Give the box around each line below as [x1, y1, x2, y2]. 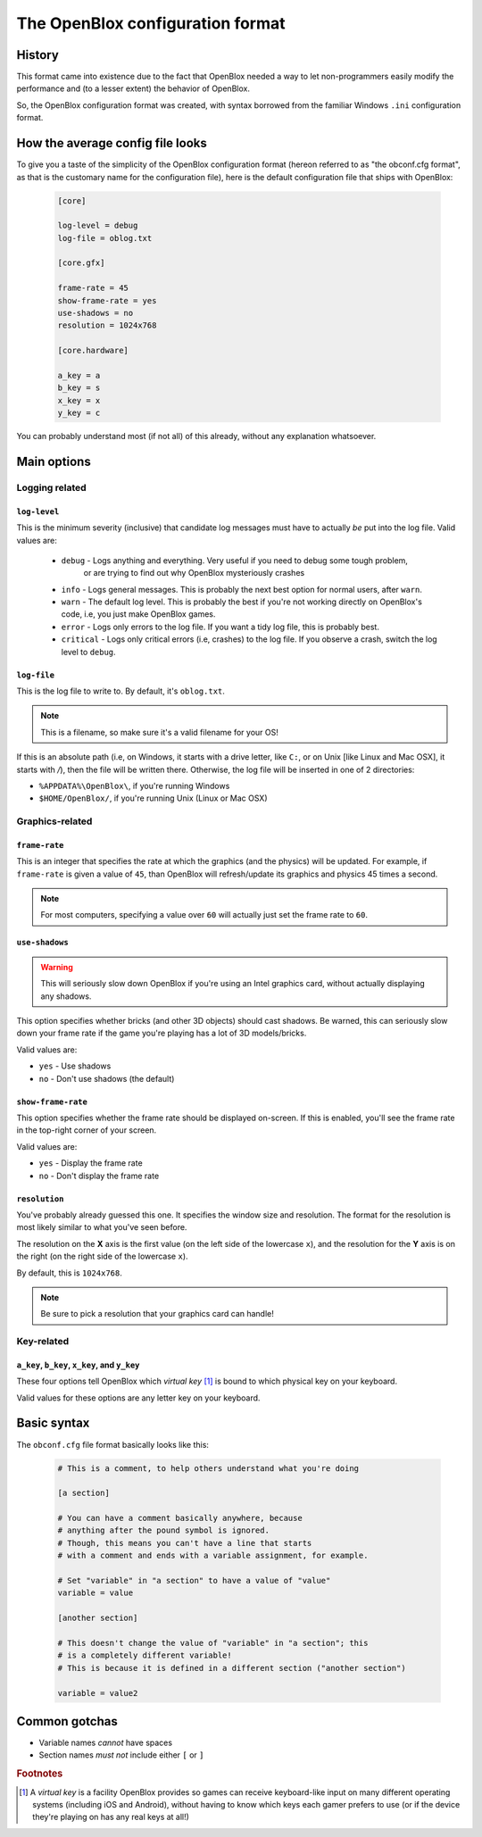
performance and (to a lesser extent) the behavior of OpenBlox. [16, 83, 250, 94]
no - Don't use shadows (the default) [38, 1073, 175, 1084]
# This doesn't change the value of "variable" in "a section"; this [57, 1638, 369, 1648]
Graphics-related [16, 815, 93, 827]
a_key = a [57, 370, 101, 380]
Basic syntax [16, 1416, 90, 1431]
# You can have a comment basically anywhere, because [57, 1513, 303, 1524]
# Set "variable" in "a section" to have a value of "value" [57, 1575, 331, 1586]
